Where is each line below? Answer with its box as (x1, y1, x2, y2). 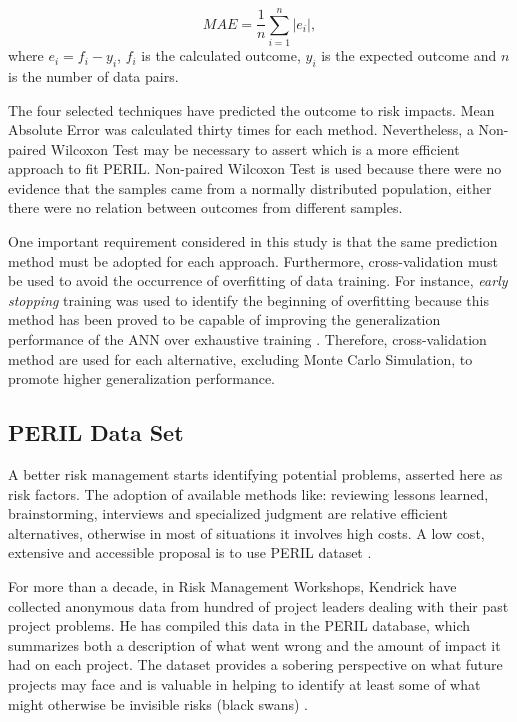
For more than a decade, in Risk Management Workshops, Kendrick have (8, 576, 457, 596)
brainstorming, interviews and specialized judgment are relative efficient (8, 503, 448, 524)
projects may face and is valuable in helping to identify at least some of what (8, 673, 481, 694)
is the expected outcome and (321, 45, 497, 66)
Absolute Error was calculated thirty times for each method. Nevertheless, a (8, 119, 474, 140)
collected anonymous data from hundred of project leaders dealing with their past (8, 595, 509, 616)
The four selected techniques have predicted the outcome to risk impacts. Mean (8, 99, 495, 120)
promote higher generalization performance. (8, 368, 275, 389)
